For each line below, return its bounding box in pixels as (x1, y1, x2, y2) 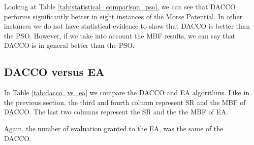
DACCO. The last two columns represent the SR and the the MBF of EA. (4, 107, 228, 117)
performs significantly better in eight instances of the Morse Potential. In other (4, 11, 243, 21)
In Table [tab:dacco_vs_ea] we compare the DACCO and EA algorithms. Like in (4, 87, 250, 98)
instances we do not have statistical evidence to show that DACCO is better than (4, 21, 250, 31)
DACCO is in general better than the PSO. (4, 40, 135, 50)
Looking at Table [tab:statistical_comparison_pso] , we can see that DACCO (4, 1, 236, 11)
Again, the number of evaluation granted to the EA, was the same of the (4, 123, 223, 133)
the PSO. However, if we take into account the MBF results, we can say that (4, 30, 236, 40)
